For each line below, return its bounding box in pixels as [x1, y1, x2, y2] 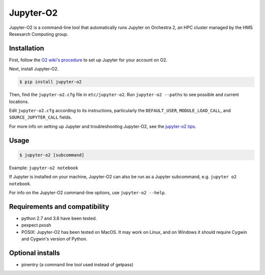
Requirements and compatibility [9, 202, 109, 211]
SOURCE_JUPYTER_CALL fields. [9, 114, 72, 120]
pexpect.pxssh [21, 222, 52, 228]
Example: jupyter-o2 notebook [9, 165, 79, 171]
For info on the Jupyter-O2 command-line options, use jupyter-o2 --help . [9, 189, 166, 196]
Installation [9, 44, 44, 52]
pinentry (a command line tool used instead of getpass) [21, 261, 133, 267]
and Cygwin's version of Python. [21, 236, 88, 242]
